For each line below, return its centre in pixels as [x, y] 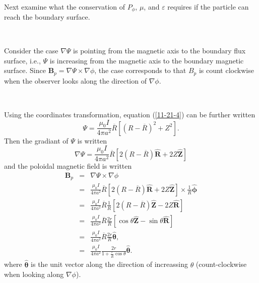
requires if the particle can [208, 6]
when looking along [34, 274]
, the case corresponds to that [140, 70]
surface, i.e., [22, 60]
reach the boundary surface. [47, 17]
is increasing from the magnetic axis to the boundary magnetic [147, 60]
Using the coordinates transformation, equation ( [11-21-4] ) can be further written [130, 115]
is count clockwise [226, 70]
